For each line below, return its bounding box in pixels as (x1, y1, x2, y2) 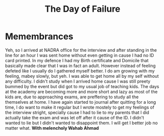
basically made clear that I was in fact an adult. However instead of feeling (5, 63, 156, 68)
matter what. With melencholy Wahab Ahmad (5, 125, 99, 131)
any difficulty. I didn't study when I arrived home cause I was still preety (5, 78, 151, 84)
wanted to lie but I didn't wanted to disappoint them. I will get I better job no (5, 120, 158, 126)
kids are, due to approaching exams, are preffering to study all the (5, 94, 139, 100)
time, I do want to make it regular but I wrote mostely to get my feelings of (5, 104, 155, 110)
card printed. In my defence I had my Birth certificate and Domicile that (5, 57, 149, 63)
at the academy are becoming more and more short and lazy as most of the (5, 89, 158, 94)
